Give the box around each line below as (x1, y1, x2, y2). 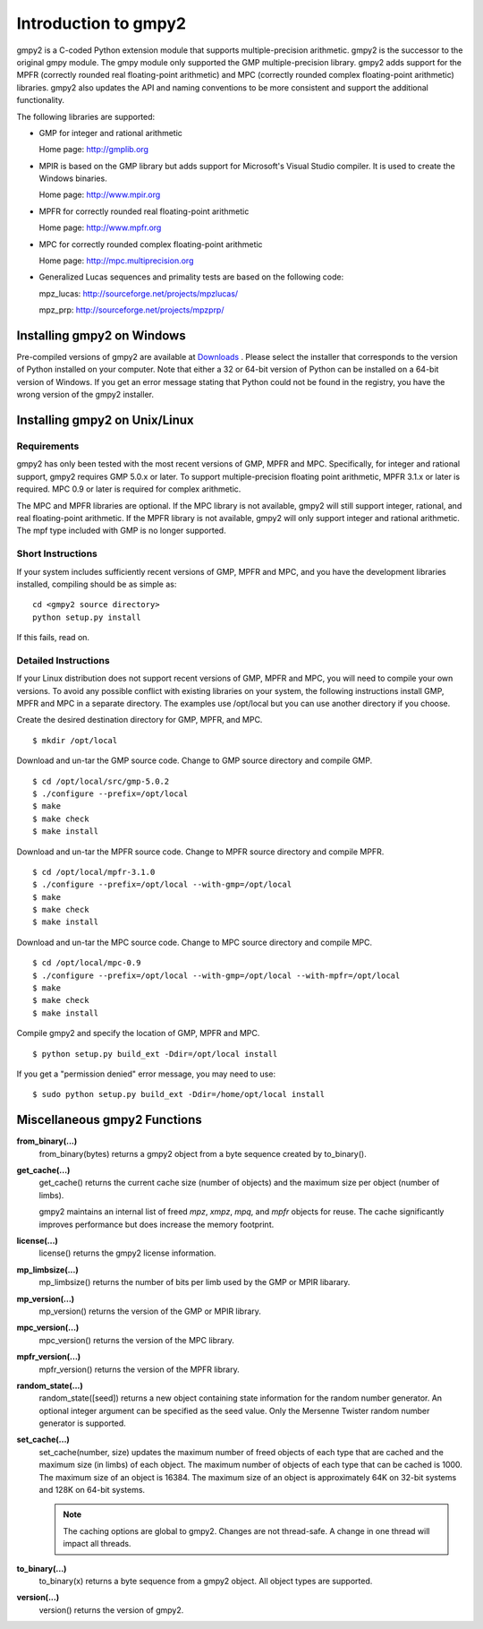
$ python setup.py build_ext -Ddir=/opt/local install (32, 1049, 278, 1059)
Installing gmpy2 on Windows (16, 328, 187, 343)
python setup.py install (32, 612, 141, 622)
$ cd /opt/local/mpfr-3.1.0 (32, 867, 156, 877)
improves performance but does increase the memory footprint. (38, 1219, 275, 1230)
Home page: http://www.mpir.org (38, 189, 161, 201)
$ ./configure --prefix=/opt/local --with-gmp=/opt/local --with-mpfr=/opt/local (32, 970, 401, 981)
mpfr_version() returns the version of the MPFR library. (38, 1364, 241, 1375)
